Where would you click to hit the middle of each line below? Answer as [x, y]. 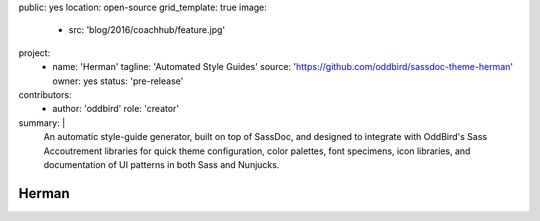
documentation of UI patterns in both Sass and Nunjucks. [161, 164]
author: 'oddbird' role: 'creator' [116, 109]
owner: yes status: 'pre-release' [118, 81]
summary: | [42, 122]
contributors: [45, 94]
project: [34, 52]
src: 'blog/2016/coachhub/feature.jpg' [146, 30]
